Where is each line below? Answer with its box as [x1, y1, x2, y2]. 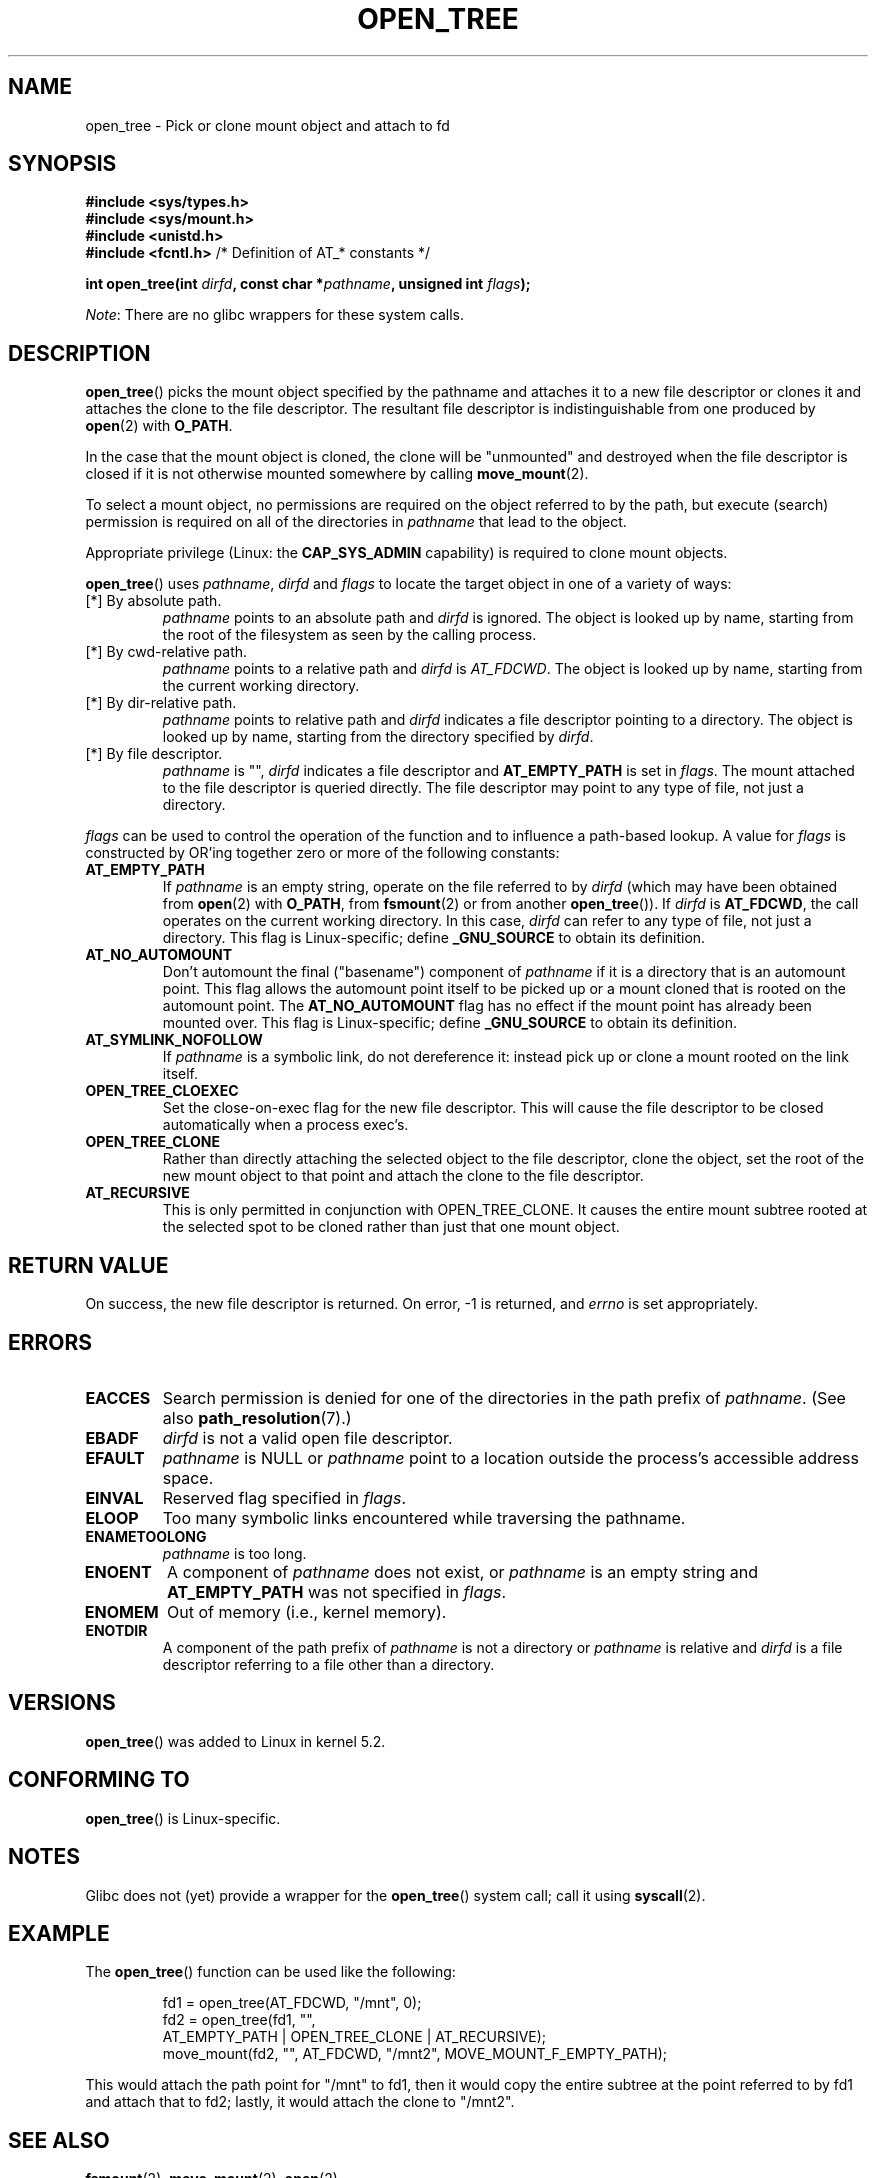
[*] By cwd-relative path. [85, 643, 248, 661]
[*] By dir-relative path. [85, 694, 237, 712]
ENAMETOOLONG [85, 1527, 207, 1545]
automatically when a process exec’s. [162, 1116, 409, 1134]
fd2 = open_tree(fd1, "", [162, 2011, 316, 2029]
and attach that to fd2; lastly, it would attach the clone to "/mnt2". [85, 2093, 515, 2111]
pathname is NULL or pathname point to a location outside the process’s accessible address [162, 1447, 859, 1468]
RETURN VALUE [8, 1252, 169, 1278]
